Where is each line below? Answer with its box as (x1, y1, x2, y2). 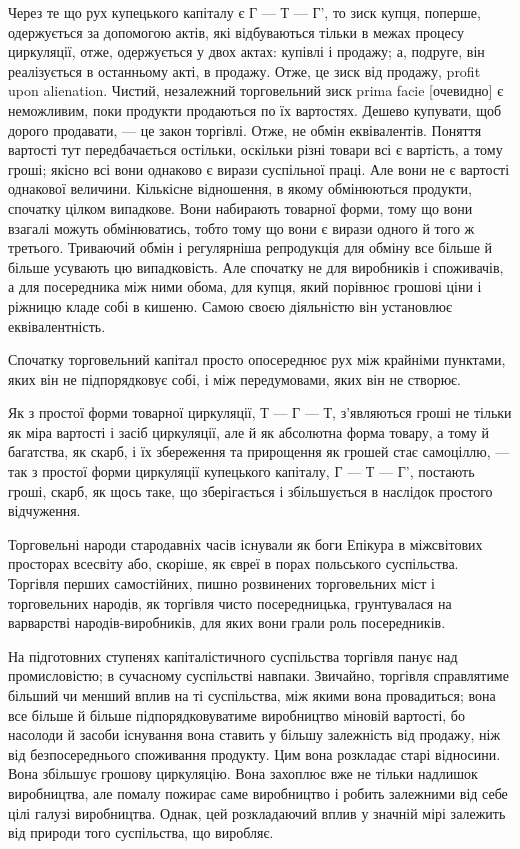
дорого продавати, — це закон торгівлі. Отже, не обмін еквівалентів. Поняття (8, 119, 482, 140)
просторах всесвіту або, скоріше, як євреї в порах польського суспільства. (8, 553, 459, 574)
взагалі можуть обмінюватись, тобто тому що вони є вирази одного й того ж (8, 217, 475, 238)
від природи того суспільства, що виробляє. (8, 822, 274, 843)
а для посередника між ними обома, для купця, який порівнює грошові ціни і (8, 276, 482, 297)
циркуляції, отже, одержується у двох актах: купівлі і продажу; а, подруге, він (8, 41, 485, 62)
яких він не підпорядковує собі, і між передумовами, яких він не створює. (8, 368, 461, 389)
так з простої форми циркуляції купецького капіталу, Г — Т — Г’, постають (8, 461, 475, 482)
